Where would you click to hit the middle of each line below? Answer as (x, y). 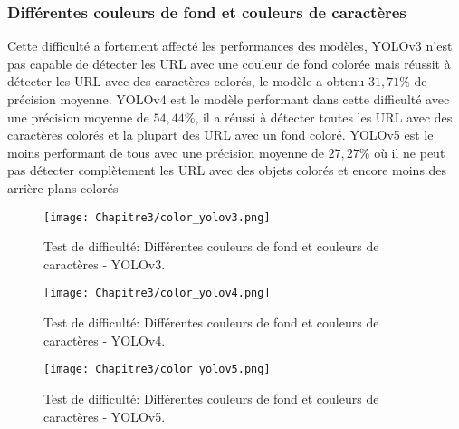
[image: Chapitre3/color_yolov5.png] (157, 370)
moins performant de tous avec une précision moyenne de (166, 152)
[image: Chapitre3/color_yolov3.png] (157, 217)
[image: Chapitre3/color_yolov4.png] (157, 293)
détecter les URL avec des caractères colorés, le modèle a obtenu (186, 81)
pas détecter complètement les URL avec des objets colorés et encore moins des (227, 170)
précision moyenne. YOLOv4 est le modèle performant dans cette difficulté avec (229, 99)
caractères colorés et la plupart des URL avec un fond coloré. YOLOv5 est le (220, 135)
